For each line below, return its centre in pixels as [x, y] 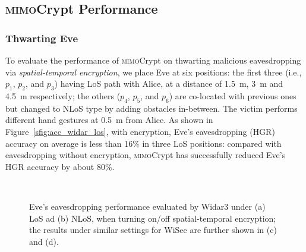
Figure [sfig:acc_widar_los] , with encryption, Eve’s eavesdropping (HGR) [140, 131]
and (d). [44, 241]
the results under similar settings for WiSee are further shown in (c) [153, 230]
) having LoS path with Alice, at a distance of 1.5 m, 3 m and [169, 84]
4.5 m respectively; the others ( [63, 95]
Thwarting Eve [42, 38]
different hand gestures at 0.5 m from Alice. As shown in [109, 120]
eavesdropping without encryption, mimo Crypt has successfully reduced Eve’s [146, 155]
